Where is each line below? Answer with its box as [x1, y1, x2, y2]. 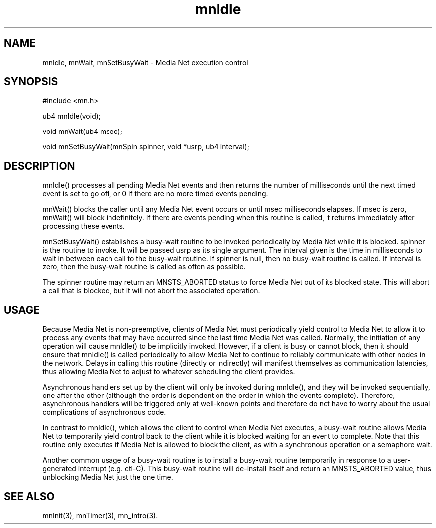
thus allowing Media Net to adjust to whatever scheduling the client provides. [42, 367, 295, 376]
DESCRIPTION [4, 159, 75, 172]
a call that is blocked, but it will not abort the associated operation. [42, 286, 260, 295]
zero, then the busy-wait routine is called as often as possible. [42, 263, 246, 271]
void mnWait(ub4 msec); [42, 127, 122, 136]
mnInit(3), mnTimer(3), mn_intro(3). [42, 511, 158, 520]
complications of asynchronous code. [42, 408, 166, 417]
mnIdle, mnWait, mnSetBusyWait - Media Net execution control [42, 58, 248, 67]
